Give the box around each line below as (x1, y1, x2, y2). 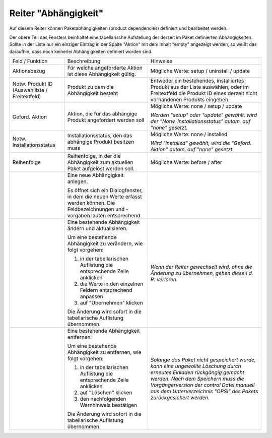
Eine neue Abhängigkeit (67, 172, 124, 179)
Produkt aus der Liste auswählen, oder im (150, 84, 249, 91)
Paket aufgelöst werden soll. (67, 165, 134, 172)
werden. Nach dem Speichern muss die (150, 376, 244, 383)
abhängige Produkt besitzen (67, 139, 134, 146)
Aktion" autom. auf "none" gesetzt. (150, 146, 234, 153)
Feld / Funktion (12, 58, 48, 65)
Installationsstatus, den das (67, 132, 132, 139)
